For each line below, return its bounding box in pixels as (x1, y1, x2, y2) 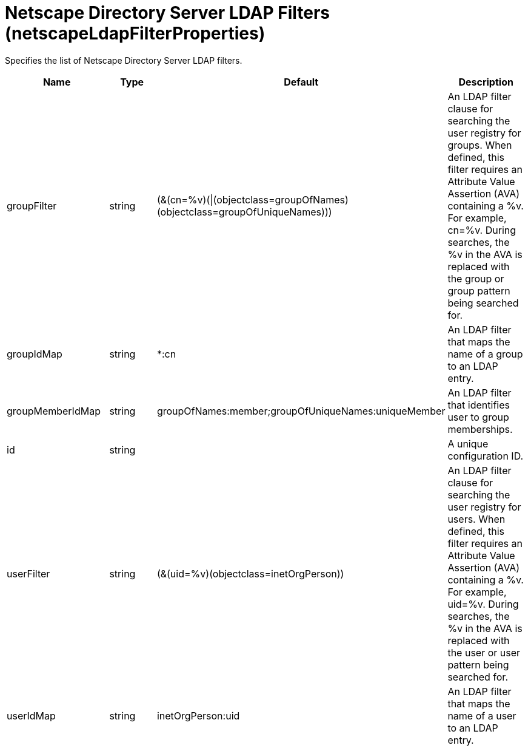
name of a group (447, 347, 523, 360)
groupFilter (7, 199, 57, 212)
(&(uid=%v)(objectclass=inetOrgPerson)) (156, 567, 344, 580)
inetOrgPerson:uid (156, 709, 240, 722)
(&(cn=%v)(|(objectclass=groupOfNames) (156, 193, 349, 206)
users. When (447, 512, 506, 525)
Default (284, 75, 319, 88)
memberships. (447, 423, 513, 435)
